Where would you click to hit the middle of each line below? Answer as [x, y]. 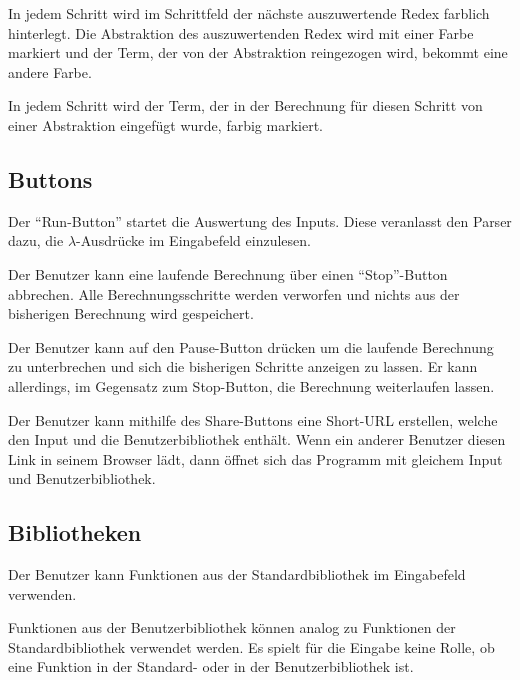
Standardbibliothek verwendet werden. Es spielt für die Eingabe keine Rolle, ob [251, 646]
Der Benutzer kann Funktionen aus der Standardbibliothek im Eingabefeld [237, 574]
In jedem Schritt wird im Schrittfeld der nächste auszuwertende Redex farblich [249, 13]
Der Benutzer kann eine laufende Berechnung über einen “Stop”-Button [228, 273]
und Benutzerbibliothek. [82, 478]
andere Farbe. [50, 71]
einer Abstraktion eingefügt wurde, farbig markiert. [165, 124]
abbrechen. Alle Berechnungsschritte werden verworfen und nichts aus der [234, 293]
